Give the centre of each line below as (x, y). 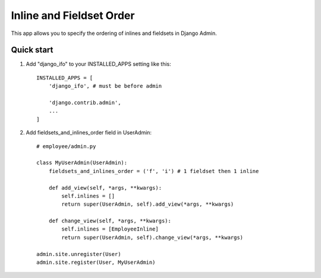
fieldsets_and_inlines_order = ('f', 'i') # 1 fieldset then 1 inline (154, 171)
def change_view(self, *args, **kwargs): (110, 221)
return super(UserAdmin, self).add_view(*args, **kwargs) (148, 204)
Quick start (32, 50)
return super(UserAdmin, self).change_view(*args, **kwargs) (152, 237)
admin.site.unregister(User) (79, 254)
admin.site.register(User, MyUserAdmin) (96, 263)
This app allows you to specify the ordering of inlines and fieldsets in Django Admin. (114, 33)
